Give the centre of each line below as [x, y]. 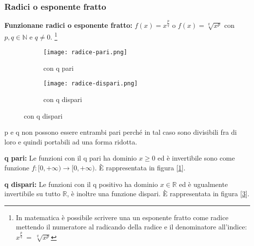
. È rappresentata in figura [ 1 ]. [140, 167]
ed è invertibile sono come [196, 158]
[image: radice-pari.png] [85, 52]
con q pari [59, 68]
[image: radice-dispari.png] [91, 84]
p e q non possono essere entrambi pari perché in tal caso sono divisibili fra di [121, 132]
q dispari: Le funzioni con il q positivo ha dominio [81, 184]
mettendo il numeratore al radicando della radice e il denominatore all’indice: [131, 227]
